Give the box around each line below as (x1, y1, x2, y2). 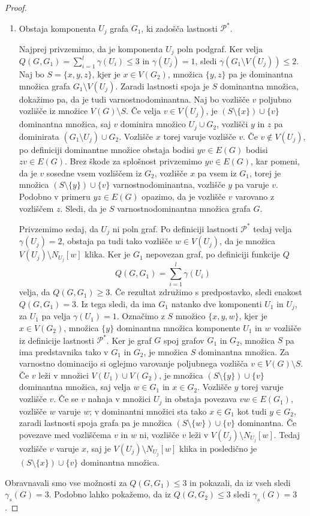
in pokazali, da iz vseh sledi (189, 476, 291, 488)
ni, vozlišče (139, 428, 179, 440)
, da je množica (219, 235, 276, 247)
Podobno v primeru (19, 190, 91, 203)
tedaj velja (253, 222, 292, 235)
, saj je (86, 442, 111, 454)
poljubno (258, 92, 291, 105)
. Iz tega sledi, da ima (76, 297, 156, 310)
